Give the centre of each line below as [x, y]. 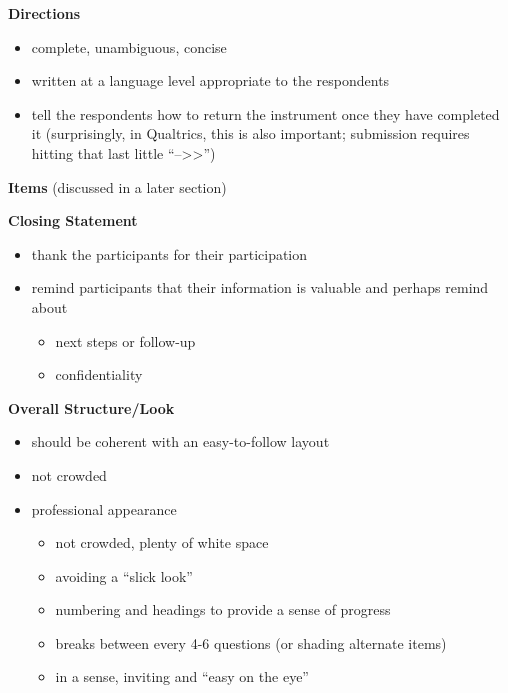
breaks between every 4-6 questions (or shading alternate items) [251, 642]
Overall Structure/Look [91, 407]
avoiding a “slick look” [124, 575]
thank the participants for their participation [169, 253]
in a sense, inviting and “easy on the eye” [182, 676]
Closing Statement [73, 220]
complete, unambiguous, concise [129, 46]
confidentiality [99, 374]
